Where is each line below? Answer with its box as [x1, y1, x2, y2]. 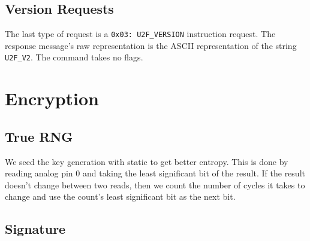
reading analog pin [5, 167, 73, 179]
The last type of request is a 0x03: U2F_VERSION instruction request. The [5, 28, 276, 40]
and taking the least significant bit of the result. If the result [82, 167, 305, 179]
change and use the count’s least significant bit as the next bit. [5, 190, 236, 203]
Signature [5, 219, 66, 238]
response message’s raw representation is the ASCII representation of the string [5, 39, 297, 51]
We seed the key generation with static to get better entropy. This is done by [5, 155, 288, 167]
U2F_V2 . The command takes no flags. [5, 51, 143, 63]
